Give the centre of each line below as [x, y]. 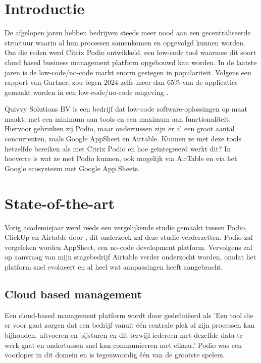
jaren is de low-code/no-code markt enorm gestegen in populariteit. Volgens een [128, 72]
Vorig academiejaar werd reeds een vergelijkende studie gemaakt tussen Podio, [126, 227]
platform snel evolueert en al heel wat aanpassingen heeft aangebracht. [114, 266]
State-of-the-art [60, 203]
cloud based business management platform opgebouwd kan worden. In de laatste [131, 62]
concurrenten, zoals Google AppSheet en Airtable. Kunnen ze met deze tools [123, 139]
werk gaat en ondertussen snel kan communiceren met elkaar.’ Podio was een [123, 345]
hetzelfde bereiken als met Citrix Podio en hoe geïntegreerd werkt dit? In [118, 148]
